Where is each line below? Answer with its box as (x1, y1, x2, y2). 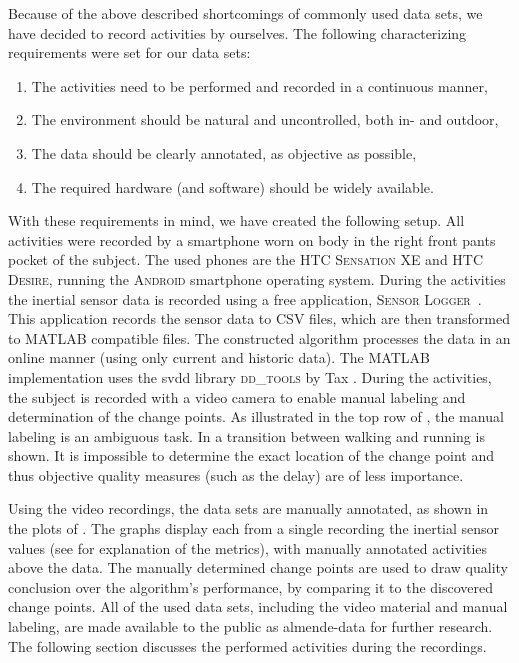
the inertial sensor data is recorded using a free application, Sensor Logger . (8, 288, 482, 309)
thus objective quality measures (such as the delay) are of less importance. (8, 464, 464, 485)
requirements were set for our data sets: (8, 42, 251, 63)
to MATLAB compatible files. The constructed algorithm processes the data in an (8, 327, 511, 348)
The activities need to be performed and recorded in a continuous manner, (31, 75, 488, 96)
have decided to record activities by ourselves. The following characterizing (8, 22, 467, 43)
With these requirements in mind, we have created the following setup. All (8, 210, 465, 231)
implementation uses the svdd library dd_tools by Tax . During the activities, (8, 366, 492, 387)
